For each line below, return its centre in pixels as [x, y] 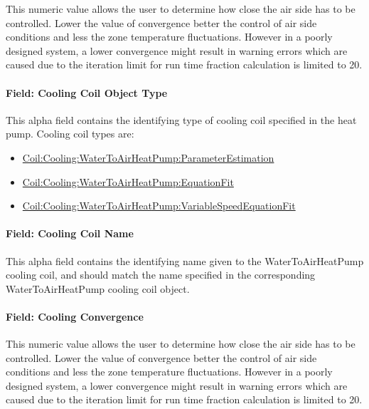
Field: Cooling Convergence [75, 316]
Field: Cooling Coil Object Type [87, 92]
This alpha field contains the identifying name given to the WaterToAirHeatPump [185, 260]
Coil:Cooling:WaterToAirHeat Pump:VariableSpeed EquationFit [159, 206]
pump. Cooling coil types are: [70, 134]
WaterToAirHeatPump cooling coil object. [98, 288]
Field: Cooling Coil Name [70, 233]
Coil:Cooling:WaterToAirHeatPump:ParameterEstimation [148, 157]
